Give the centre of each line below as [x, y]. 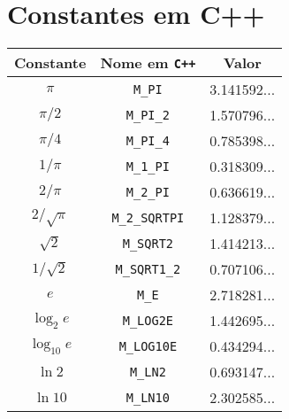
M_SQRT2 [148, 243]
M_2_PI [148, 192]
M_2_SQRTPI [148, 217]
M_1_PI [148, 166]
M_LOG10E [148, 346]
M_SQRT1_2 [148, 269]
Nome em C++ [148, 63]
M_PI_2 [148, 115]
